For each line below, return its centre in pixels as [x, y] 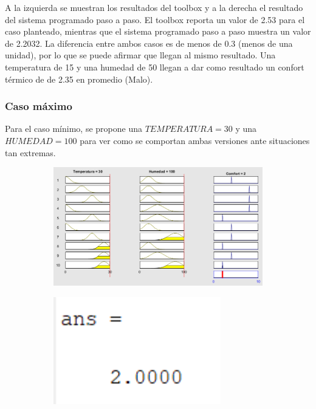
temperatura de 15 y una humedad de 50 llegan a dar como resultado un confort [155, 67]
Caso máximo [39, 106]
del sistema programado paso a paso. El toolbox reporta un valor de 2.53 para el [155, 19]
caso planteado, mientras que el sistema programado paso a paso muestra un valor [158, 31]
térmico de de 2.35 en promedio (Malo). [79, 79]
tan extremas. [30, 152]
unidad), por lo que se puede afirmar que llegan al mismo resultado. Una [140, 55]
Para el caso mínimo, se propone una [74, 129]
